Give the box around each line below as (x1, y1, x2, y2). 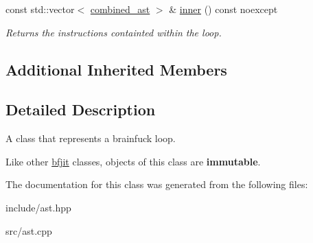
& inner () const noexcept (169, 2, 278, 16)
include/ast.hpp (5, 200, 71, 214)
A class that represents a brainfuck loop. (5, 131, 176, 146)
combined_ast (90, 2, 150, 16)
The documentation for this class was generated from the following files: (5, 177, 308, 192)
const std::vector (5, 2, 75, 16)
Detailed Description (5, 99, 156, 120)
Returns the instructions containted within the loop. (5, 25, 222, 39)
